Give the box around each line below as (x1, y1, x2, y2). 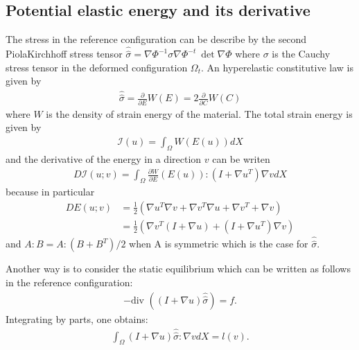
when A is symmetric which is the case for (129, 236, 308, 251)
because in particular (6, 184, 95, 199)
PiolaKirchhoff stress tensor (6, 46, 123, 61)
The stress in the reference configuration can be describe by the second (6, 32, 307, 46)
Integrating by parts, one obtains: (6, 311, 148, 326)
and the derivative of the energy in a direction (6, 151, 202, 166)
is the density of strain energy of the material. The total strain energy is (46, 106, 353, 121)
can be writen (212, 151, 270, 166)
